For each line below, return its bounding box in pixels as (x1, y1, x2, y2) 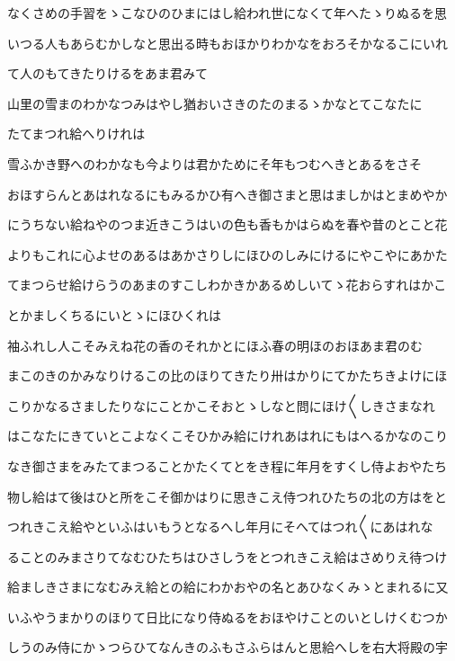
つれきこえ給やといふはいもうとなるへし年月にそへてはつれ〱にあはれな (7, 517, 433, 536)
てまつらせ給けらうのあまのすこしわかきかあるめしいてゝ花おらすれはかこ (7, 275, 447, 294)
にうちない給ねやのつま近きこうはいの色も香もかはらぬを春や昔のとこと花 (7, 215, 448, 234)
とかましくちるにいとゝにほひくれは (7, 305, 221, 324)
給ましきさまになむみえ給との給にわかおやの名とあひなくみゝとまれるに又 (7, 577, 449, 596)
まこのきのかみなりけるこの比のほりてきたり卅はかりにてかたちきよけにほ (7, 366, 448, 385)
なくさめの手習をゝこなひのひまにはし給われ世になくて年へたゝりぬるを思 (7, 4, 447, 22)
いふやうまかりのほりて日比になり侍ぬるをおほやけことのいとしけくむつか (7, 607, 448, 626)
